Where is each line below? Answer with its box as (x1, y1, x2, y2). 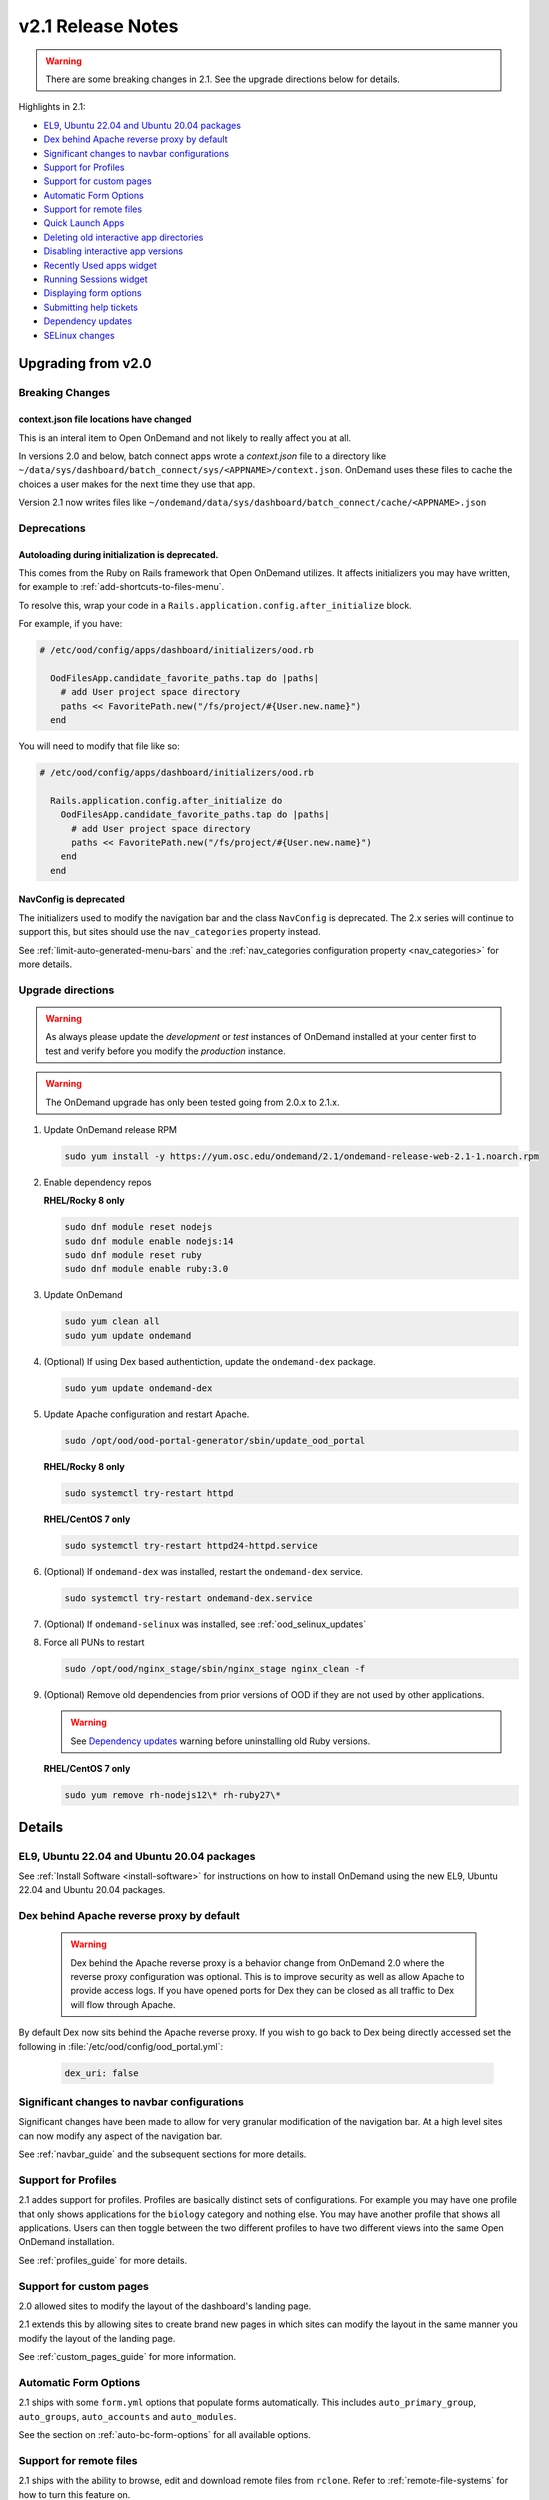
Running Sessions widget (43, 273, 149, 285)
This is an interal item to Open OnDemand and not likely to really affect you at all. (18, 431, 352, 444)
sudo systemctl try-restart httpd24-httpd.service (64, 1540, 319, 1551)
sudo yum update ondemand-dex (64, 1382, 213, 1394)
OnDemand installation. (18, 2236, 115, 2248)
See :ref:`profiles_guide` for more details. (18, 2254, 188, 2266)
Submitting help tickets (43, 301, 139, 313)
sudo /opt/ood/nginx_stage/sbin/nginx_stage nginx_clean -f (64, 1663, 366, 1675)
